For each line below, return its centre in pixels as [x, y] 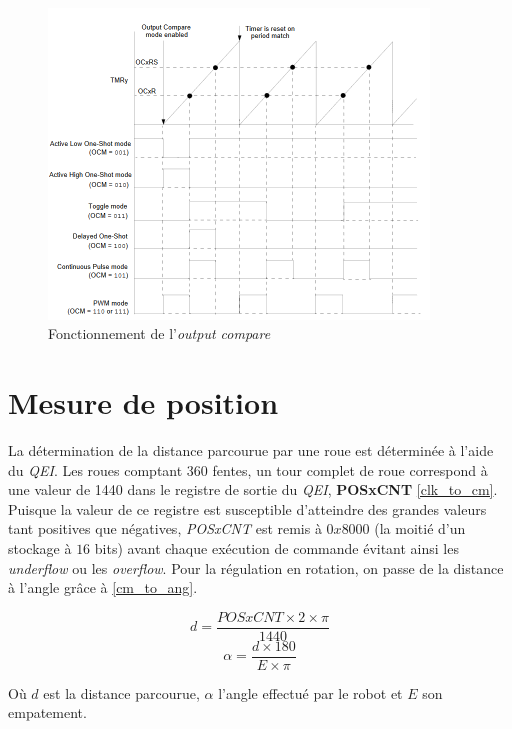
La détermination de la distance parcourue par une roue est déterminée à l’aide [251, 449]
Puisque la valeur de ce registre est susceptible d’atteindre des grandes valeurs [247, 508]
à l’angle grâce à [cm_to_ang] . [103, 587]
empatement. [47, 712]
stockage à [40, 547]
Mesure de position [143, 402]
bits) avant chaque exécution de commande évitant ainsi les [276, 547]
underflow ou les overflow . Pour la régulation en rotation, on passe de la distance [256, 567]
